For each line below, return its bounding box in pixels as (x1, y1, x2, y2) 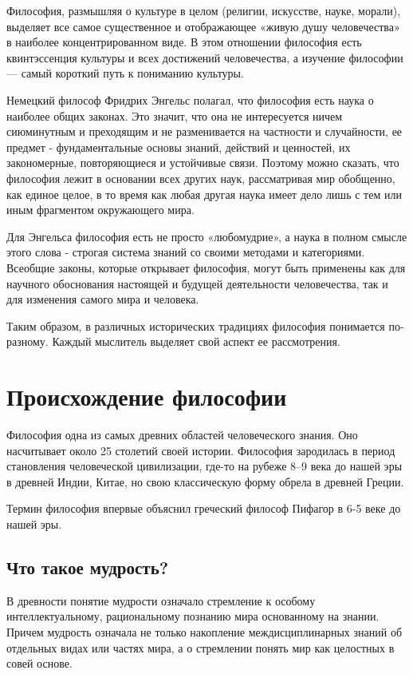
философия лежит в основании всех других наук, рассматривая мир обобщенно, (6, 169, 395, 186)
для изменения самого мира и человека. (6, 291, 199, 307)
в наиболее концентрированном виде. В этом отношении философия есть (6, 34, 362, 50)
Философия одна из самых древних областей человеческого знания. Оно (6, 426, 358, 442)
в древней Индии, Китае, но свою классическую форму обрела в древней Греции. (6, 473, 404, 490)
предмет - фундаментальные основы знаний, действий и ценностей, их (6, 138, 351, 155)
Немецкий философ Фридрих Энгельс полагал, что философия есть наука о (6, 91, 374, 108)
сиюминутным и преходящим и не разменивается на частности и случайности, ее (6, 123, 403, 140)
